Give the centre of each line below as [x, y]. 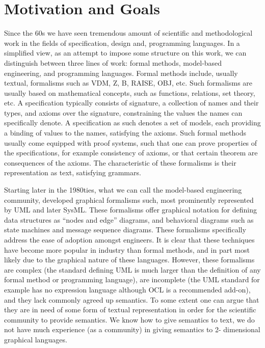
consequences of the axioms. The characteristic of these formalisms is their [120, 162]
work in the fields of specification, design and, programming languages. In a [122, 43]
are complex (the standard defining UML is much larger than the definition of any [132, 269]
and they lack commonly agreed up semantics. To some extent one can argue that [132, 299]
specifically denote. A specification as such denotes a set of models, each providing [132, 123]
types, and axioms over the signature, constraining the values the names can [123, 112]
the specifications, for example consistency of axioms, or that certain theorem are [131, 153]
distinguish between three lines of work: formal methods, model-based [113, 62]
